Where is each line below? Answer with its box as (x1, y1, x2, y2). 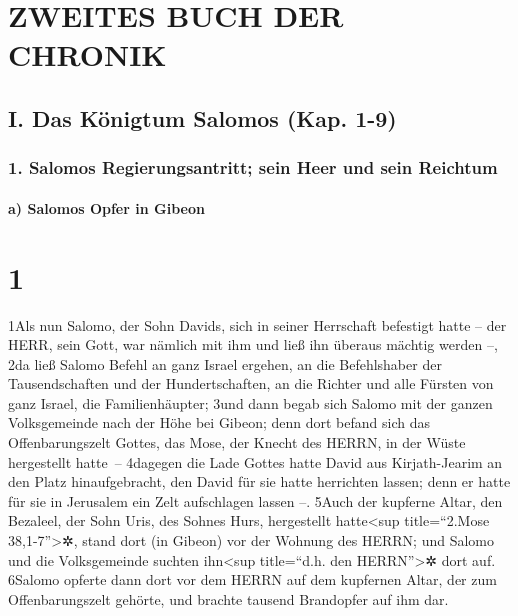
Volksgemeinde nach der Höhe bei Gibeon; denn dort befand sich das (8, 412, 430, 433)
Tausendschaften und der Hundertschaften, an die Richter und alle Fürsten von (8, 373, 494, 394)
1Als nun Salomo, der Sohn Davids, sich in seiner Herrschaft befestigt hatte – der (8, 314, 507, 335)
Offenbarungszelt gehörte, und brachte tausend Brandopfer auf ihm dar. (8, 588, 449, 609)
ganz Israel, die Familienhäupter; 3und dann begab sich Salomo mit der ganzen (8, 392, 493, 413)
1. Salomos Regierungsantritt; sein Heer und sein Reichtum (8, 155, 498, 180)
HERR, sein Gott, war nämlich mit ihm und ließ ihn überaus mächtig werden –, (8, 334, 498, 355)
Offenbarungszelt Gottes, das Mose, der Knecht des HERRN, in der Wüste (8, 432, 466, 453)
